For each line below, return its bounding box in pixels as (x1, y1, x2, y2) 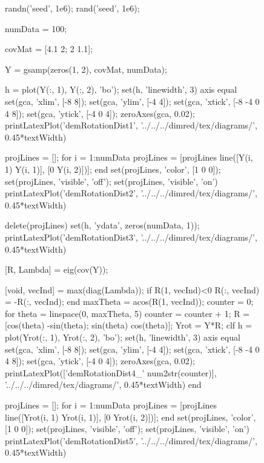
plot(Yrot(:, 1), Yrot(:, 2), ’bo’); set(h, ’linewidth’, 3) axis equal (5, 331, 240, 344)
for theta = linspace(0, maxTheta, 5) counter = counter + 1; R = (5, 307, 250, 319)
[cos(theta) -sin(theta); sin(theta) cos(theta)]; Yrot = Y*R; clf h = (5, 319, 252, 331)
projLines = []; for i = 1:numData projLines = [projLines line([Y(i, (5, 151, 253, 164)
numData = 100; (5, 22, 67, 35)
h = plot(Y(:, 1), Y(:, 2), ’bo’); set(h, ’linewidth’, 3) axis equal (5, 83, 237, 96)
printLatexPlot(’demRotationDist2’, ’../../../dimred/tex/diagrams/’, (5, 187, 257, 199)
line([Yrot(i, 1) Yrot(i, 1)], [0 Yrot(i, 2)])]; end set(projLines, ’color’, (5, 410, 256, 423)
